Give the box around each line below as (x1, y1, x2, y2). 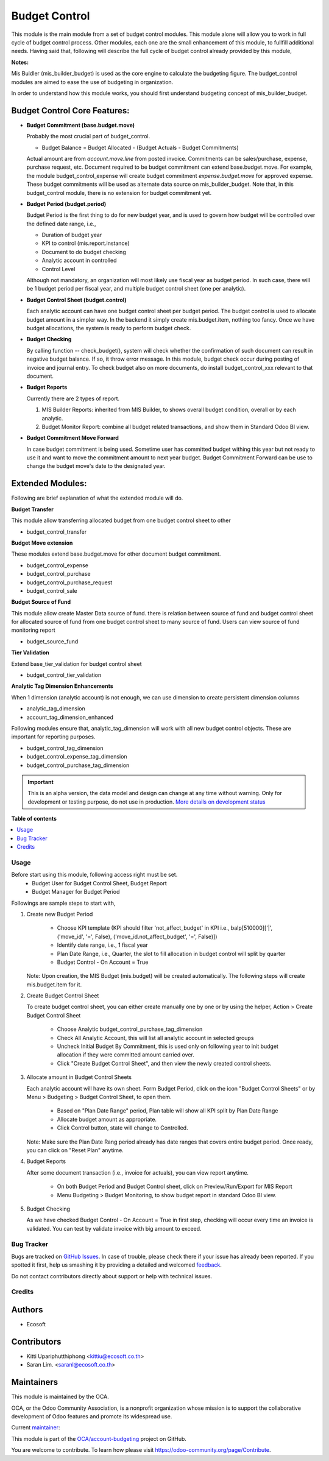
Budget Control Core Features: (11, 105, 130, 116)
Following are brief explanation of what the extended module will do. (11, 494, 183, 502)
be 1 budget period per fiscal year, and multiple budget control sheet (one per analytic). (26, 285, 246, 292)
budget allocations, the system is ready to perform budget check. (26, 325, 191, 331)
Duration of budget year (41, 232, 102, 239)
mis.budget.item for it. (26, 981, 82, 988)
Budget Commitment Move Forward (26, 434, 119, 442)
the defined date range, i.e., (26, 220, 96, 227)
